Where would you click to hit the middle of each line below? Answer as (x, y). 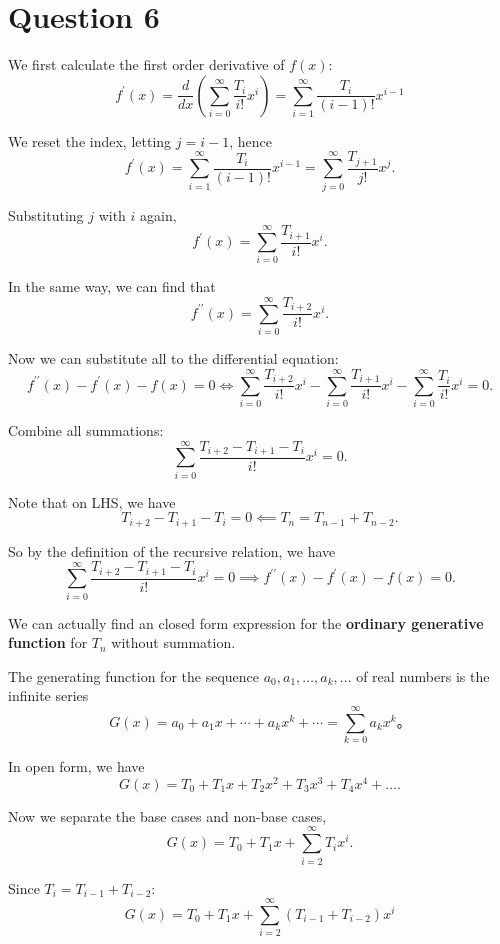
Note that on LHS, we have (92, 501)
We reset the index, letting (90, 140)
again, (158, 214)
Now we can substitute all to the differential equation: (173, 358)
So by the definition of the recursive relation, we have (172, 550)
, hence (250, 140)
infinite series (48, 695)
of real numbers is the (423, 675)
